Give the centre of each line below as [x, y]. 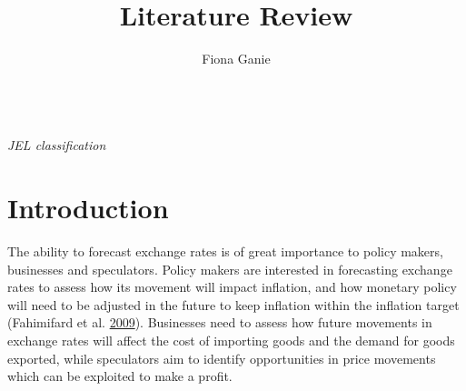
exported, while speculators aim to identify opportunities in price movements [222, 358]
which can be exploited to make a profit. [120, 376]
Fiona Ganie [236, 59]
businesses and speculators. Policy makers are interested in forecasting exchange [230, 269]
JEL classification [57, 145]
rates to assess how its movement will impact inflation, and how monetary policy [232, 287]
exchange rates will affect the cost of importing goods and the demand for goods [231, 340]
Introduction [88, 208]
